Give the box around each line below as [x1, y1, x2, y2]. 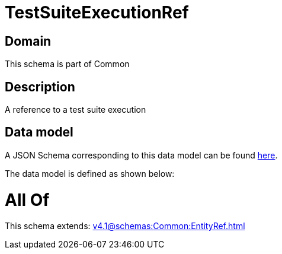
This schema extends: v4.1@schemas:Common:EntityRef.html [5, 221, 245, 231]
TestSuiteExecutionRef [5, 2, 189, 23]
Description [5, 79, 75, 94]
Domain [5, 33, 52, 49]
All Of [5, 189, 50, 210]
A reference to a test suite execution [5, 104, 146, 115]
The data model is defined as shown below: [5, 168, 175, 179]
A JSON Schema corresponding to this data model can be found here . [5, 150, 278, 160]
